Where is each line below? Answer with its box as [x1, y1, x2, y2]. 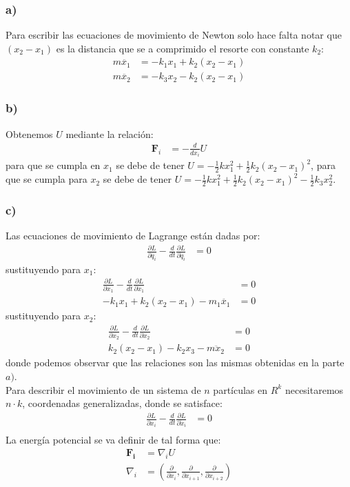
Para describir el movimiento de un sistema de [6, 382, 201, 397]
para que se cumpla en [6, 158, 101, 172]
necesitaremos [285, 382, 344, 397]
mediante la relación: [65, 126, 154, 141]
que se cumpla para [6, 172, 87, 186]
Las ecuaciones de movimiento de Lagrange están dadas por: [6, 228, 260, 243]
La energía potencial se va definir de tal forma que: [6, 433, 221, 447]
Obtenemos [6, 126, 53, 141]
